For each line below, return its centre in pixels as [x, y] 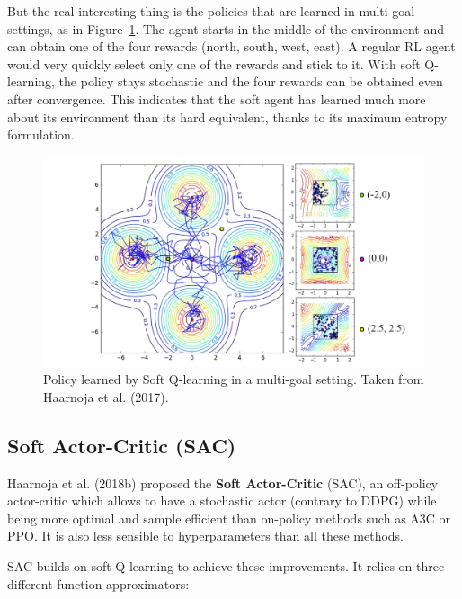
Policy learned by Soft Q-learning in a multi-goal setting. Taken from [234, 379]
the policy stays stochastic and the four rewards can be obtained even [251, 81]
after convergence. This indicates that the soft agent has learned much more [217, 98]
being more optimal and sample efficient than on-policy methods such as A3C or [229, 518]
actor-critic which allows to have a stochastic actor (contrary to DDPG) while [222, 501]
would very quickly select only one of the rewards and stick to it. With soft [214, 63]
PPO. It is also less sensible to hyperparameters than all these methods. [205, 536]
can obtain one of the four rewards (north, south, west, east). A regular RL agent [231, 46]
